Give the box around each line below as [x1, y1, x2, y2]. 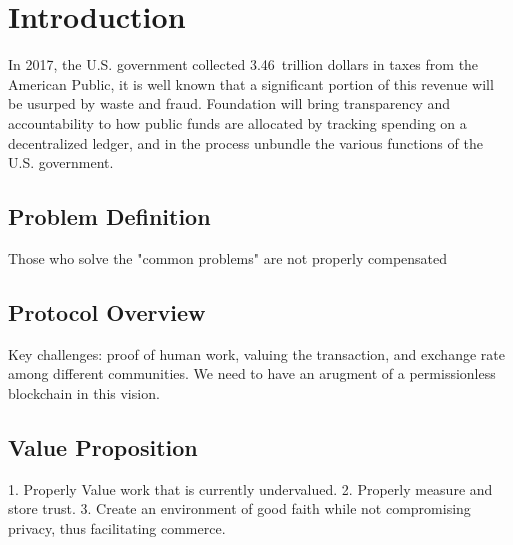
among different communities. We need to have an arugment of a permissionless [8, 363, 496, 384]
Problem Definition [8, 201, 211, 232]
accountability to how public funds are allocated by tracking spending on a [8, 112, 467, 133]
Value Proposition [8, 431, 198, 462]
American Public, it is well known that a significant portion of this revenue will [8, 73, 494, 94]
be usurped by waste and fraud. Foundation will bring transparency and [8, 93, 451, 114]
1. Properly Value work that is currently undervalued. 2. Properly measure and [8, 478, 493, 499]
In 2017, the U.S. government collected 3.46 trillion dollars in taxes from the [8, 54, 479, 75]
